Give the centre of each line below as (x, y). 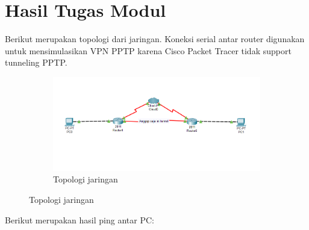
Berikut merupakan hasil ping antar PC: (80, 219)
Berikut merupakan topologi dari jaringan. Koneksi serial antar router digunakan (155, 39)
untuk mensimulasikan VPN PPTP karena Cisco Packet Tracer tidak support (148, 50)
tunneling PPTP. (36, 62)
